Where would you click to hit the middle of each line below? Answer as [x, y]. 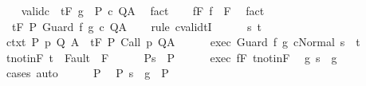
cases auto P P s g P [87, 73]
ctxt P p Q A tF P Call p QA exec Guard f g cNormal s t [183, 42]
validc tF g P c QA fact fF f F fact [143, 10]
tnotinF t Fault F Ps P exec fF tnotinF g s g [171, 57]
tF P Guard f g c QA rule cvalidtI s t [136, 26]
